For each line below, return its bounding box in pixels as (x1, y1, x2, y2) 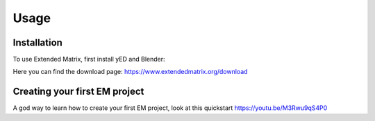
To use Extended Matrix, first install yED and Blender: (12, 55, 166, 64)
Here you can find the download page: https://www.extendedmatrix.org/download (12, 68, 248, 76)
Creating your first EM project (12, 86, 144, 97)
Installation (12, 37, 62, 48)
